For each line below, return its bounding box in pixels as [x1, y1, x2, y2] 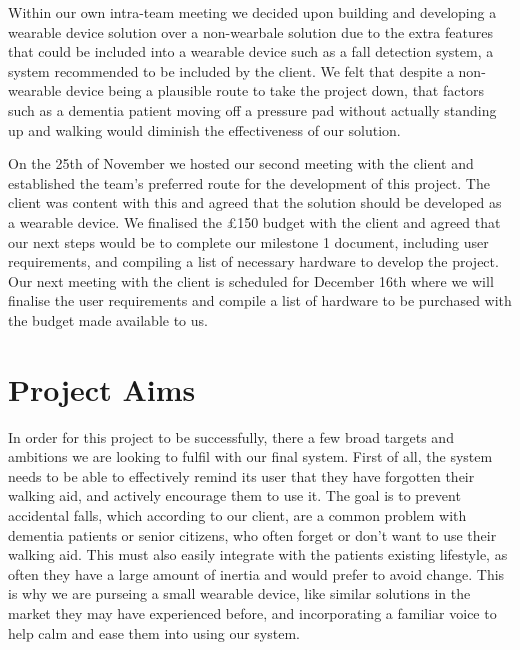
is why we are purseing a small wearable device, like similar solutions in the [8, 583, 471, 604]
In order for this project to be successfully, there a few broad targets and [8, 426, 454, 447]
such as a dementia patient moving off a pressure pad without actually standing [8, 99, 497, 120]
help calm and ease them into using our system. [8, 622, 300, 643]
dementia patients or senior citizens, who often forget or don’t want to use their [8, 524, 497, 545]
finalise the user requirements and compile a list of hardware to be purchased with [8, 290, 512, 311]
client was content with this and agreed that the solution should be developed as [8, 192, 502, 213]
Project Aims [8, 368, 196, 409]
